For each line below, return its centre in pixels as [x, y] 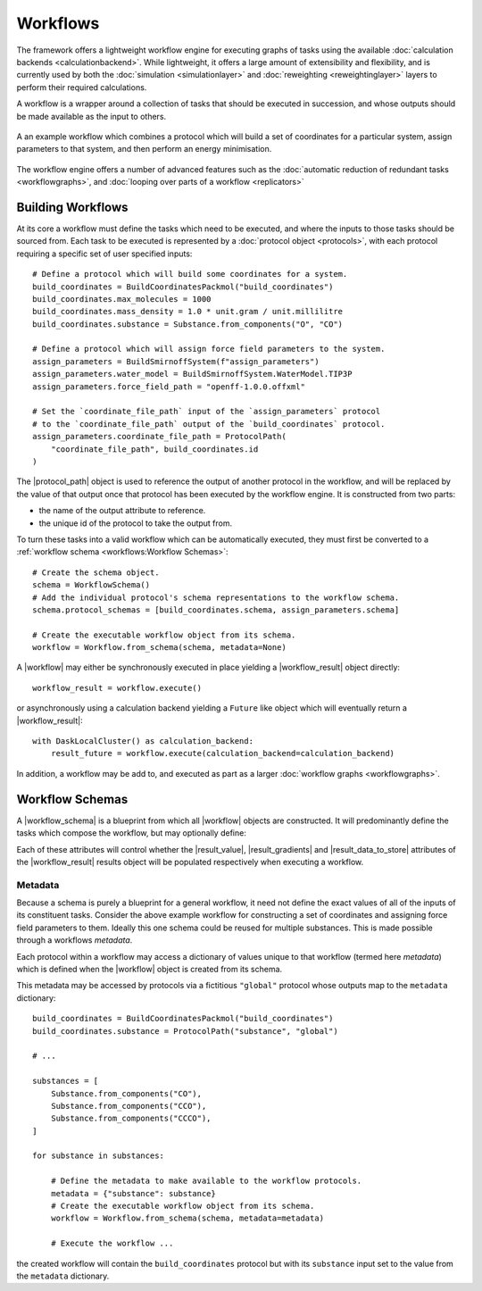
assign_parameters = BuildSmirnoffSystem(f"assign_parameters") [176, 361]
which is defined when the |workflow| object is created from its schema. [150, 969]
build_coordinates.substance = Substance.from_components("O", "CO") [188, 324]
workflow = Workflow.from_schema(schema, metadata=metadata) [187, 1218]
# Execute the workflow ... [112, 1244]
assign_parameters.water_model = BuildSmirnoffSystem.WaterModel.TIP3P [192, 374]
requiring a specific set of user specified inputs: [104, 254]
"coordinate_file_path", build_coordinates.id [154, 449]
